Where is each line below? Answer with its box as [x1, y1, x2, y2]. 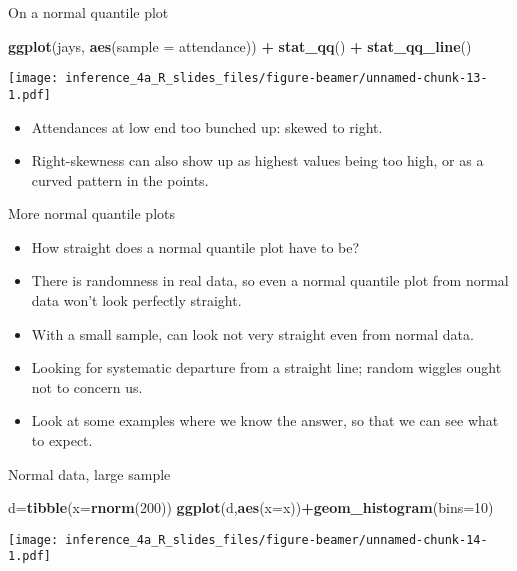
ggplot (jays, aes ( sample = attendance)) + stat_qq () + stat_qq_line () [8, 35, 472, 56]
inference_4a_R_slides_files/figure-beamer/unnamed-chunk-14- [65, 532, 488, 547]
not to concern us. [31, 376, 143, 397]
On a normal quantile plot [8, 2, 169, 22]
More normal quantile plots [8, 203, 176, 224]
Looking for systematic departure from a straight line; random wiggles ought [31, 357, 502, 378]
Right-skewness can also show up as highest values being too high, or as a [31, 150, 484, 171]
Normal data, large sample [8, 463, 171, 484]
